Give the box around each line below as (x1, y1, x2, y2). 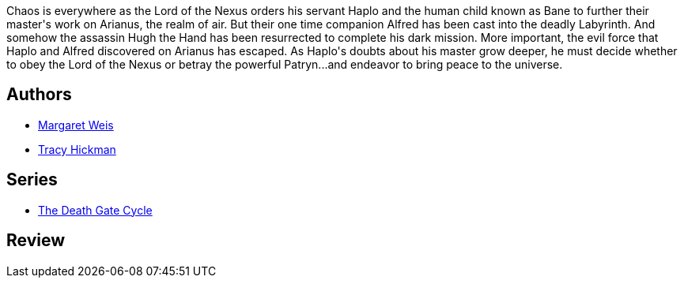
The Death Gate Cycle (38, 203, 153, 217)
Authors (6, 84, 72, 105)
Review (6, 230, 66, 251)
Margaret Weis (38, 118, 114, 132)
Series (6, 170, 58, 190)
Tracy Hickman (38, 142, 116, 156)
